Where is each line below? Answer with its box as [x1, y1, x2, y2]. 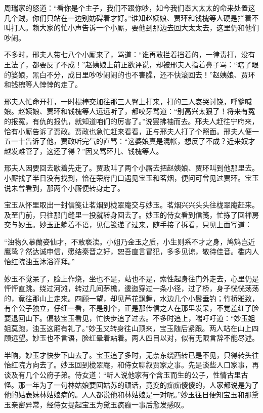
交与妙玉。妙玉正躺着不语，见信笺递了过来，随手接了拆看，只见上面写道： [4, 219, 252, 230]
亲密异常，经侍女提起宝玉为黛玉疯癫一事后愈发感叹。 [11, 399, 188, 409]
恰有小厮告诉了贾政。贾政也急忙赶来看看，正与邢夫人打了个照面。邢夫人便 [4, 126, 252, 136]
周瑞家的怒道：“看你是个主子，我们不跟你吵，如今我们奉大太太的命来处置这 [4, 3, 255, 13]
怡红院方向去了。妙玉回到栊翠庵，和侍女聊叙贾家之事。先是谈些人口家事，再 [4, 359, 259, 370]
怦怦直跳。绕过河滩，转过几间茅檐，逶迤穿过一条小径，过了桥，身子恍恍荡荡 [4, 283, 259, 294]
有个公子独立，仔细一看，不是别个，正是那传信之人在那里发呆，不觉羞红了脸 [4, 303, 259, 313]
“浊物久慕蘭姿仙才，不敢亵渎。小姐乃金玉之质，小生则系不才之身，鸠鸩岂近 [4, 236, 255, 246]
